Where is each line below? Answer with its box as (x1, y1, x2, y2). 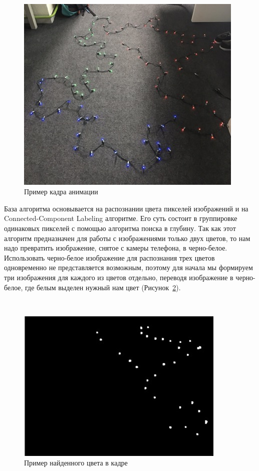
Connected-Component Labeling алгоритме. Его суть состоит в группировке (4, 213, 237, 223)
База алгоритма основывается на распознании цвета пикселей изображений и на (4, 203, 248, 213)
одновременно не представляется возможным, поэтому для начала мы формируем (4, 262, 253, 273)
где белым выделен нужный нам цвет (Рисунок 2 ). (25, 282, 181, 292)
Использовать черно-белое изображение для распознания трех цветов (4, 252, 215, 263)
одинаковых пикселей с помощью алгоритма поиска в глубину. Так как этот (4, 222, 236, 233)
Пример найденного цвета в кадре (24, 457, 128, 468)
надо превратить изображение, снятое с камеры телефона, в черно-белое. (4, 243, 227, 253)
